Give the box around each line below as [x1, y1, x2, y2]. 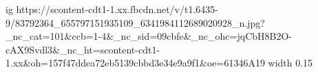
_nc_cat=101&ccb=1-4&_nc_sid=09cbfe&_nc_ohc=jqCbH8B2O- [6, 29, 293, 43]
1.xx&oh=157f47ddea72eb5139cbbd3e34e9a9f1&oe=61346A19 [6, 56, 265, 70]
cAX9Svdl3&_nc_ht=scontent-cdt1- [6, 42, 160, 56]
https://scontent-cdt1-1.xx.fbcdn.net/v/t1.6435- [16, 2, 218, 16]
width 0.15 [268, 56, 313, 70]
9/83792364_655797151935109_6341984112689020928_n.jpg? [6, 15, 265, 29]
